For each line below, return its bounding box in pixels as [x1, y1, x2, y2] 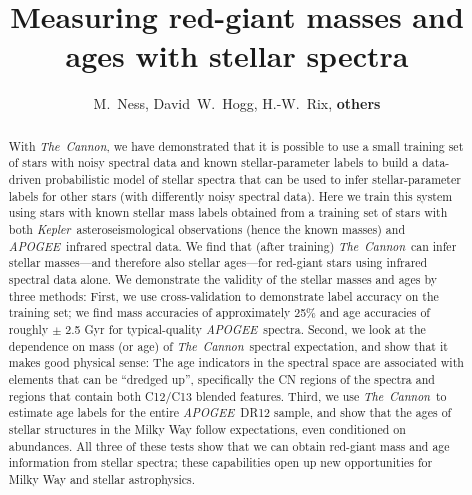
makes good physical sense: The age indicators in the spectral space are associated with [8, 354, 464, 371]
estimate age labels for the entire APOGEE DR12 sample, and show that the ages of [8, 404, 452, 421]
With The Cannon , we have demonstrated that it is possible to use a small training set [8, 137, 464, 154]
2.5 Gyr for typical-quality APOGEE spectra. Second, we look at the [65, 320, 426, 337]
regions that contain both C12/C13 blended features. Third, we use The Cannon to [8, 387, 447, 404]
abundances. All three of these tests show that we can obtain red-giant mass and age [8, 437, 450, 454]
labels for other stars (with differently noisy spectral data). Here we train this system [8, 187, 453, 204]
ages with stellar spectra [65, 35, 409, 76]
